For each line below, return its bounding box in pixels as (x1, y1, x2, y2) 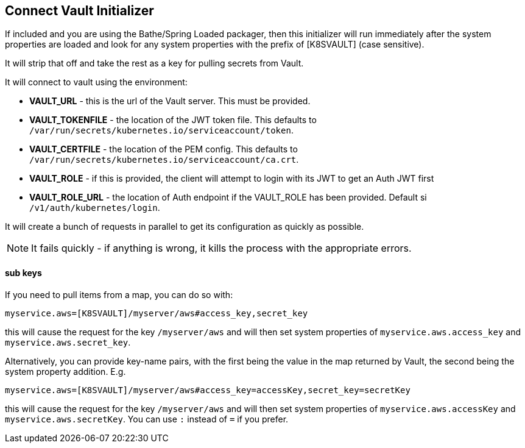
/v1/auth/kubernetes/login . (29, 202, 160, 213)
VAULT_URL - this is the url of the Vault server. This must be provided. (29, 96, 311, 107)
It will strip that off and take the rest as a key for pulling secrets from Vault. (5, 58, 304, 69)
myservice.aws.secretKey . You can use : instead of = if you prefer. (5, 413, 289, 424)
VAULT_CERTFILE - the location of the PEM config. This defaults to (29, 144, 298, 155)
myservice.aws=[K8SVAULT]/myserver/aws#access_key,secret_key (5, 308, 308, 318)
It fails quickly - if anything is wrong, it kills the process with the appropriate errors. (31, 242, 412, 255)
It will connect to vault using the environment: (5, 77, 188, 88)
